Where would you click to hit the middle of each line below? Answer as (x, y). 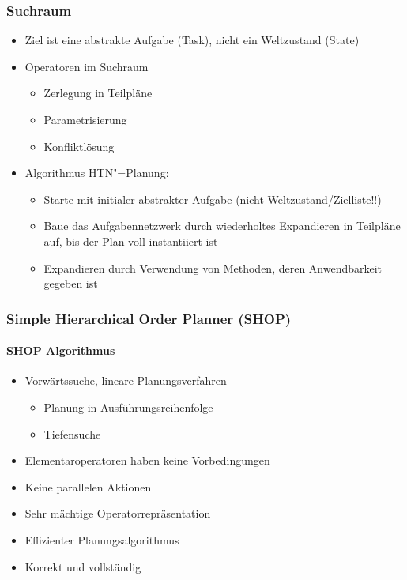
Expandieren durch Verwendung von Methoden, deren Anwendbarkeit (213, 267)
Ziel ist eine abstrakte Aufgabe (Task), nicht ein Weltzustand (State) (192, 40)
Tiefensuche (72, 433)
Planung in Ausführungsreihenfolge (128, 407)
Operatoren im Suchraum (87, 66)
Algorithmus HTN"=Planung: (97, 173)
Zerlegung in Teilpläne (98, 93)
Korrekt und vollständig (83, 566)
